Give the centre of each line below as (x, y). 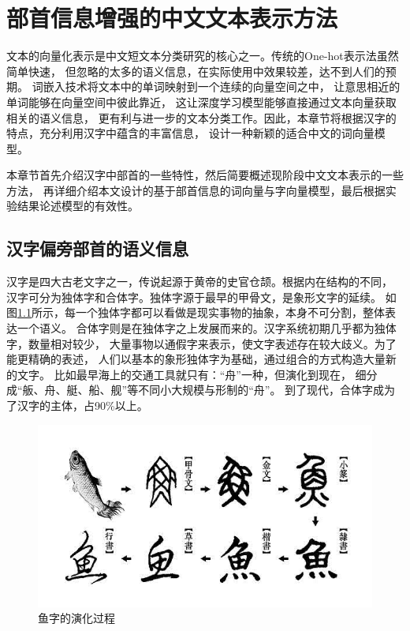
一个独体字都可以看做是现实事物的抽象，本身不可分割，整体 (230, 312)
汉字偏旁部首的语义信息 (97, 248)
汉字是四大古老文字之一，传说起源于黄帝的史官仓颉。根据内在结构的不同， (199, 282)
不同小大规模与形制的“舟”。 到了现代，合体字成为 (267, 390)
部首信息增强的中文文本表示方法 (172, 18)
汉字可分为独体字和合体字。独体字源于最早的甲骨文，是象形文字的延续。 (194, 297)
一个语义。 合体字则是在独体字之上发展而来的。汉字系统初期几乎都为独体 (207, 328)
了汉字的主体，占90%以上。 (77, 406)
